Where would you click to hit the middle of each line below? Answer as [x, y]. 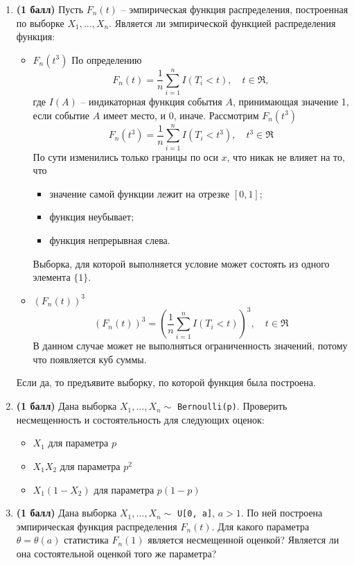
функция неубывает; [92, 217]
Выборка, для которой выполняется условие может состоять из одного [181, 263]
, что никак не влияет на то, [286, 156]
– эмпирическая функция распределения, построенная [234, 9]
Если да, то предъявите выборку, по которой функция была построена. [166, 382]
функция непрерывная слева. [110, 240]
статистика [86, 540]
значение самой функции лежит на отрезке [140, 193]
